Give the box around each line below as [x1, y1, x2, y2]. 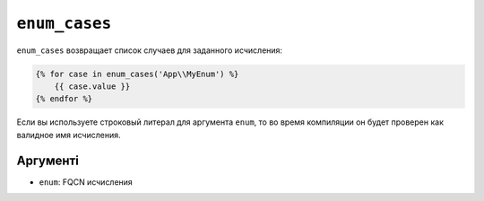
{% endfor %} [35, 94, 93, 104]
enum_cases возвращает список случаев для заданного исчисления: [16, 45, 282, 56]
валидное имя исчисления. [16, 129, 121, 140]
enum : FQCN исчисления [39, 176, 134, 188]
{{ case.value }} [54, 81, 131, 92]
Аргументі [16, 153, 80, 168]
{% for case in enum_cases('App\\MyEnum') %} [35, 68, 239, 79]
